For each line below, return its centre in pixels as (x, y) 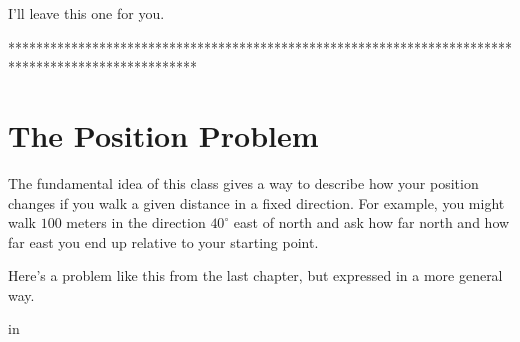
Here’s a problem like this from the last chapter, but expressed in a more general (255, 275)
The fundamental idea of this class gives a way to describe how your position (243, 182)
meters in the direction (136, 222)
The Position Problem (163, 134)
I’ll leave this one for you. (86, 13)
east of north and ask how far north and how (371, 222)
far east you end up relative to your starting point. (163, 241)
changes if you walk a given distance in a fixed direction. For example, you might (256, 202)
